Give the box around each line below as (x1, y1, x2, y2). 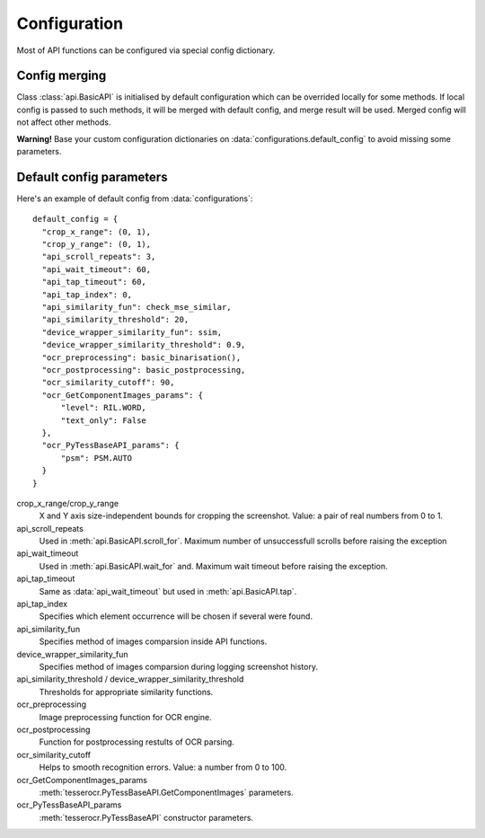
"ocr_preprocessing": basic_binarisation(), (41, 352, 242, 363)
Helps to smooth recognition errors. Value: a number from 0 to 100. (39, 762, 287, 772)
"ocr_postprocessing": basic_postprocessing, (41, 365, 246, 375)
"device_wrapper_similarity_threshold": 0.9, (41, 340, 246, 350)
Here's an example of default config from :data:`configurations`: (16, 193, 253, 204)
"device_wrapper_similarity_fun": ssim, (41, 327, 223, 337)
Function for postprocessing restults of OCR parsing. (39, 737, 235, 747)
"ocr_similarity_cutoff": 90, (41, 377, 175, 388)
